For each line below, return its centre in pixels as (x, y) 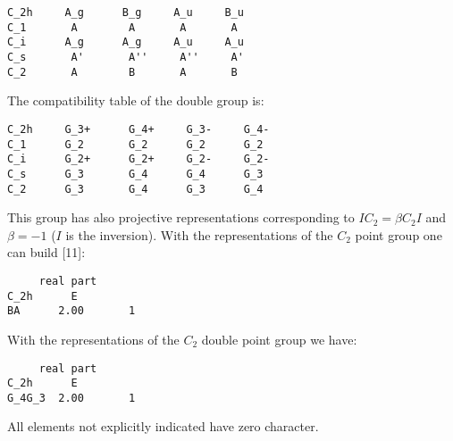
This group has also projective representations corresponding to (181, 217)
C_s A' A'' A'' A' (126, 57)
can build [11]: (46, 252)
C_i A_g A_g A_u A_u (126, 42)
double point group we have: (279, 339)
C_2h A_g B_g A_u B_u (126, 12)
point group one (398, 234)
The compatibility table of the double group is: (136, 100)
